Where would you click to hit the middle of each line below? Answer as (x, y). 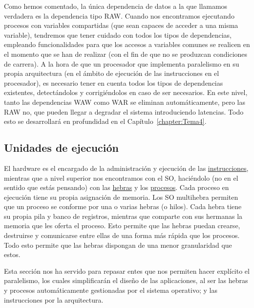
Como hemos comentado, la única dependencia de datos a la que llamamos (116, 6)
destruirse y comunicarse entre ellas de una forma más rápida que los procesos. (122, 235)
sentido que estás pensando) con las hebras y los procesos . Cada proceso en (116, 187)
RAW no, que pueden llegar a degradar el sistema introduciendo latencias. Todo (124, 111)
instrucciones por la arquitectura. (54, 299)
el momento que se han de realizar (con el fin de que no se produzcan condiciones (126, 54)
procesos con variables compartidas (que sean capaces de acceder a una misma (121, 25)
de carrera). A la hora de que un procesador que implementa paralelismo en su (122, 63)
